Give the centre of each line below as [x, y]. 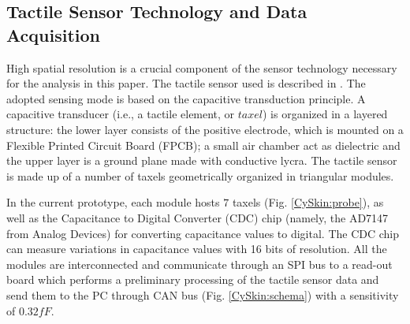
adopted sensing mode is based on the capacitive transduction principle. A [186, 98]
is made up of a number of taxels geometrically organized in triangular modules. [200, 175]
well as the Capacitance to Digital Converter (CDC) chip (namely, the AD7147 [198, 217]
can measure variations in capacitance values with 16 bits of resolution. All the [197, 249]
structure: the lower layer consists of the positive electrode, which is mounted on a [205, 129]
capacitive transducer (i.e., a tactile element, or [121, 114]
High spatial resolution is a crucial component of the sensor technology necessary [202, 67]
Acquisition [53, 34]
